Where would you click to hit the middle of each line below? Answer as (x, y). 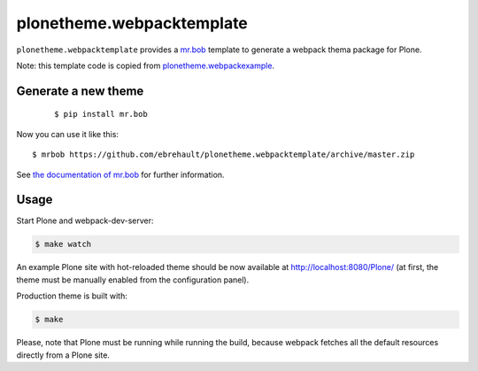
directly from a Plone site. (63, 355)
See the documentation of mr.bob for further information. (120, 174)
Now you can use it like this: (68, 134)
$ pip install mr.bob (101, 114)
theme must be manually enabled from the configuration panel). (133, 280)
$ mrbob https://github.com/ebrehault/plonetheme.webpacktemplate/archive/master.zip (224, 155)
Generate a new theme (80, 91)
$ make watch (63, 244)
